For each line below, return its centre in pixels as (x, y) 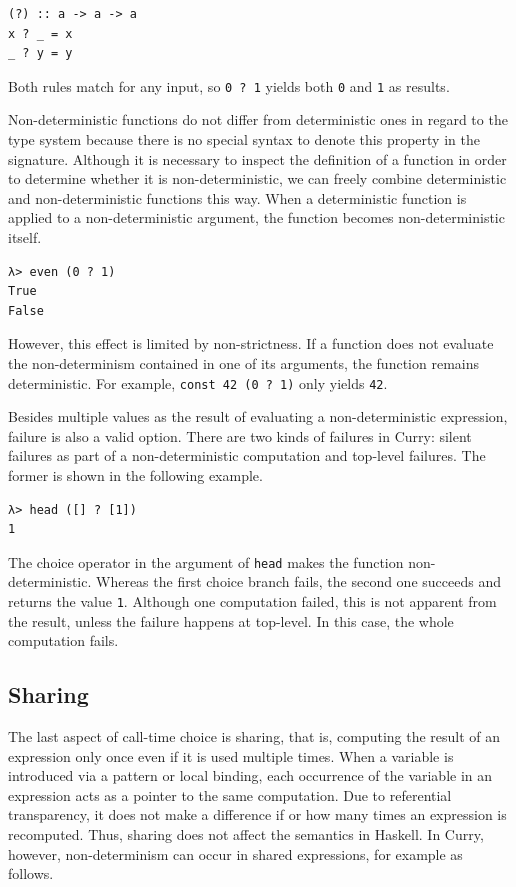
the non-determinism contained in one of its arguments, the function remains (243, 362)
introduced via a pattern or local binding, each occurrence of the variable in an (250, 775)
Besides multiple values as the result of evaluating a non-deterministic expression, (258, 416)
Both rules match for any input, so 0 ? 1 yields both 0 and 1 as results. (229, 85)
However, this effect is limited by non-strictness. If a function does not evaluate (251, 343)
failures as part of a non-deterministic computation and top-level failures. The (247, 455)
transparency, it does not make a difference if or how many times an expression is (257, 814)
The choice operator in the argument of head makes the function (206, 561)
